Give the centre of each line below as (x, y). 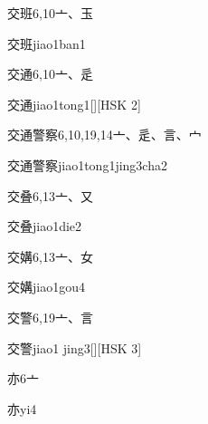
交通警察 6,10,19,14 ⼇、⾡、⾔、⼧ (104, 135)
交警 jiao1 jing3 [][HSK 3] (75, 347)
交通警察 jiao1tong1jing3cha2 (87, 164)
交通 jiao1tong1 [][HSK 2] (74, 104)
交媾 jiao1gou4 (46, 287)
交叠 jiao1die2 (45, 226)
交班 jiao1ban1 (47, 43)
